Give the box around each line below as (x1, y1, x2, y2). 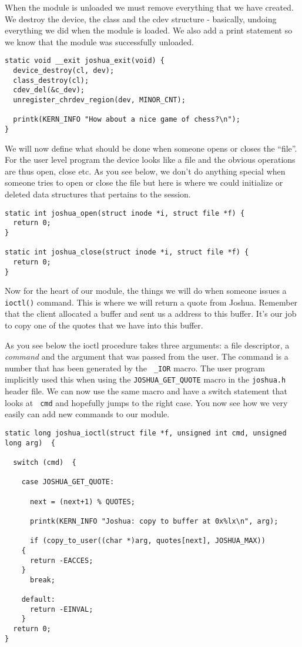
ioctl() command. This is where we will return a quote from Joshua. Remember (5, 296, 298, 308)
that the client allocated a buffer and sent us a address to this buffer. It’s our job (5, 307, 297, 320)
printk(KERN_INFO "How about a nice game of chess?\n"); (13, 115, 240, 124)
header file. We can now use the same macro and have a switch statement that (5, 385, 287, 397)
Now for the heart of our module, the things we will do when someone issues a (5, 284, 287, 297)
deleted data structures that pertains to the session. (5, 188, 191, 200)
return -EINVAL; (29, 605, 93, 614)
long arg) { (5, 438, 55, 447)
